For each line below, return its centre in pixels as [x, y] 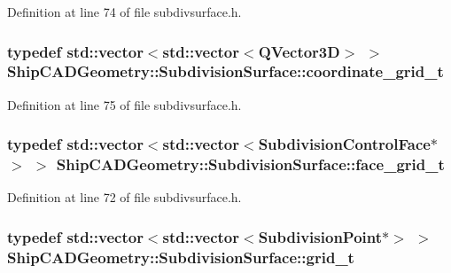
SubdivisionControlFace [344, 144]
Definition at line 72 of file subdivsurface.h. [124, 197]
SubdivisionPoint [320, 236]
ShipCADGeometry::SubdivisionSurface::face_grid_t [250, 164]
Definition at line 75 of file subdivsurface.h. [124, 104]
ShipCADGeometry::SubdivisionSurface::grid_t [181, 257]
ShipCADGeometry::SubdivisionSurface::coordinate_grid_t [225, 71]
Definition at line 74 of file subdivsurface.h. [124, 12]
